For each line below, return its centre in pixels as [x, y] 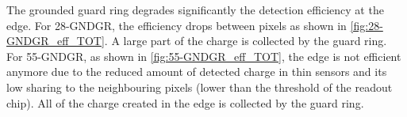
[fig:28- [367, 25]
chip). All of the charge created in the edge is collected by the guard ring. [185, 102]
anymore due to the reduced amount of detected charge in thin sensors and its [197, 72]
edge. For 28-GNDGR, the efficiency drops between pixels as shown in [177, 25]
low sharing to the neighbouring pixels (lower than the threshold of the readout [200, 87]
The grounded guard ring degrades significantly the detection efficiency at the [195, 9]
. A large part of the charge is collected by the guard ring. [246, 41]
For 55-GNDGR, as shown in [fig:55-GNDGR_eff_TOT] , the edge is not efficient [204, 56]
